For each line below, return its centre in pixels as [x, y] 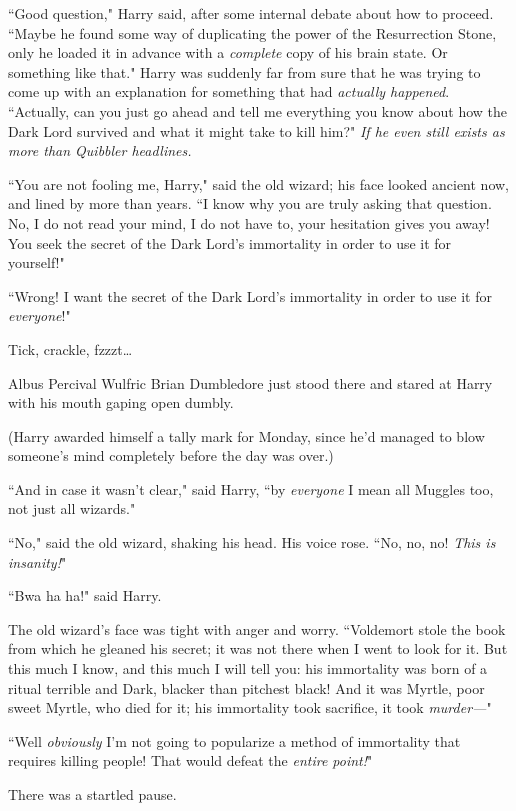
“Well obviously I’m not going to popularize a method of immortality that [234, 740]
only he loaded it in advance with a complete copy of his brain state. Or [228, 52]
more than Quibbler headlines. [100, 150]
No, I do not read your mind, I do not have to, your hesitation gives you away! [249, 222]
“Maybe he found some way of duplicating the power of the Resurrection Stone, [252, 32]
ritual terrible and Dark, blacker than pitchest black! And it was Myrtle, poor [246, 687]
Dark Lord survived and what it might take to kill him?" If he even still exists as [256, 130]
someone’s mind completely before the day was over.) [171, 455]
